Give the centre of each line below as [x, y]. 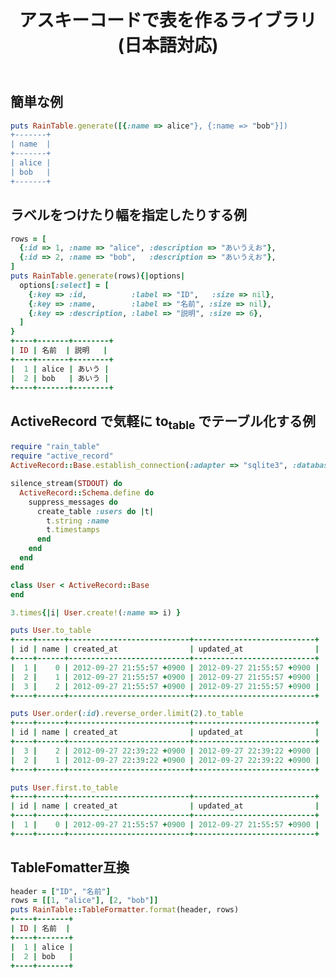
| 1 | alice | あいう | [60, 369]
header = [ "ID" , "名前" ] [60, 891]
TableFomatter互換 [70, 867]
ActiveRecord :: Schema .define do [87, 492]
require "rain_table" [55, 447]
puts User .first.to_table [64, 787]
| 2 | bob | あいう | [60, 378]
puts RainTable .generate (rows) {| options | [98, 276]
